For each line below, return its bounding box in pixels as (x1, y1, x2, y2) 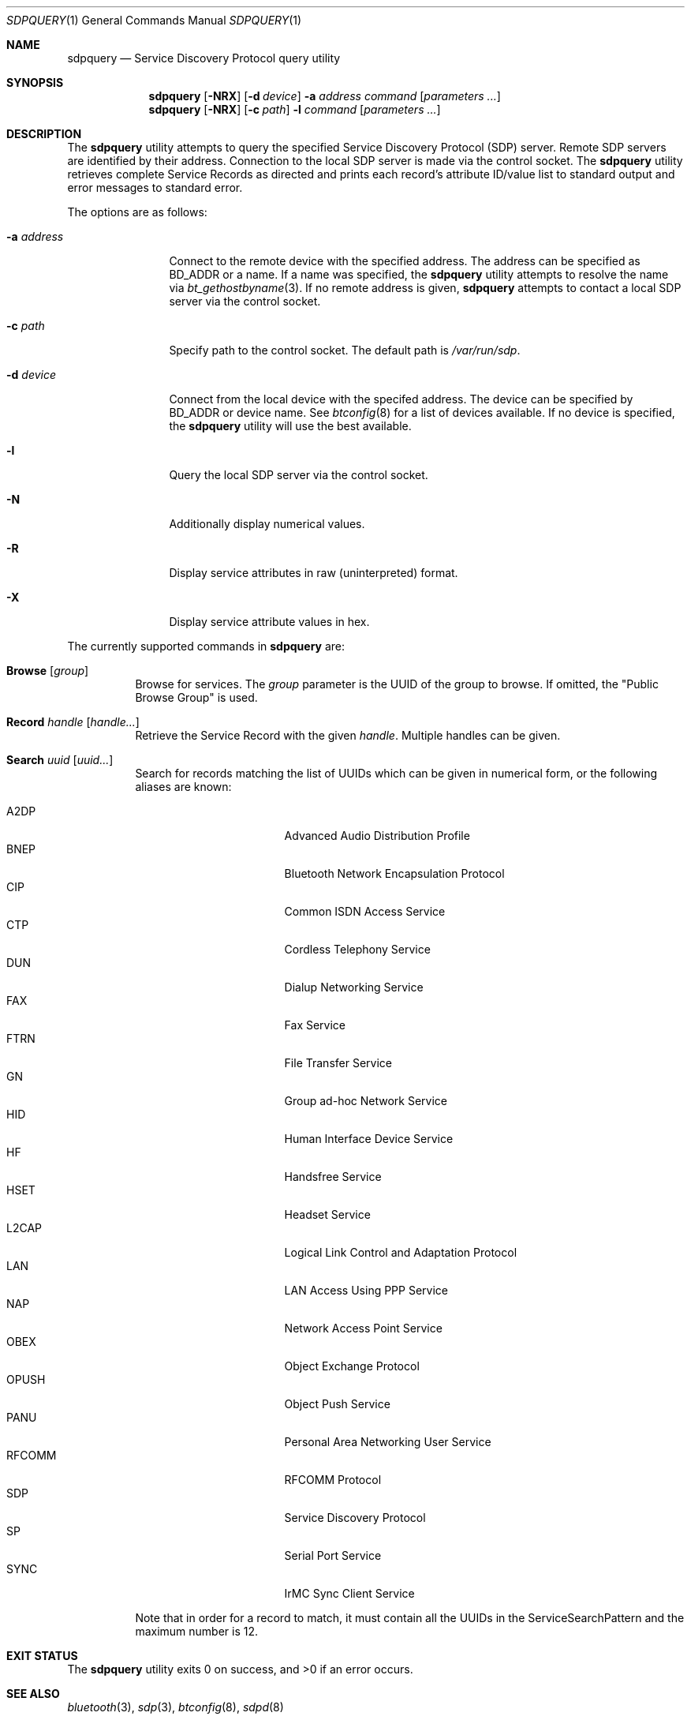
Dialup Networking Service (284, 980, 424, 994)
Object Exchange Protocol (284, 1359, 420, 1373)
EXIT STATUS (6, 1649, 78, 1662)
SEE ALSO (6, 1687, 60, 1700)
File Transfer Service (284, 1056, 392, 1070)
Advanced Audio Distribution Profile (284, 829, 470, 842)
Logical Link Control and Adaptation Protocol (284, 1246, 517, 1259)
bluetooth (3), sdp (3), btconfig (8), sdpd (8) (67, 1700, 284, 1714)
